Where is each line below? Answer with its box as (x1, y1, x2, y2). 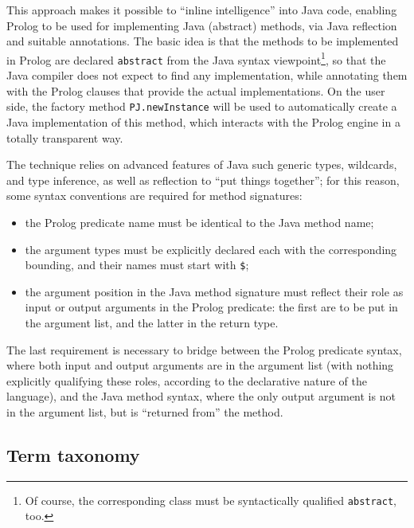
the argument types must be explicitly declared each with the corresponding (25, 241, 397, 257)
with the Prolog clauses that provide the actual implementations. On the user (6, 82, 385, 99)
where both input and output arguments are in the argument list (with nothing (6, 357, 394, 374)
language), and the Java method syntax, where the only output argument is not (6, 388, 396, 405)
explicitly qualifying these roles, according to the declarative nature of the (6, 372, 367, 389)
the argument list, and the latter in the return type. (25, 314, 279, 330)
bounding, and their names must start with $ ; (25, 256, 249, 273)
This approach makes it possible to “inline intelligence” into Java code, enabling (6, 2, 397, 18)
